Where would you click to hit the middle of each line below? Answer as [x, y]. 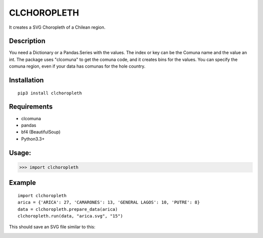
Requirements [31, 107]
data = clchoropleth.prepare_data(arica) [68, 209]
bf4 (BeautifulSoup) [41, 132]
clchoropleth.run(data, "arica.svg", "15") [70, 216]
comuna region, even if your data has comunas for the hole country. [77, 66]
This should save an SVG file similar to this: [52, 227]
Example [22, 183]
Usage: [20, 153]
